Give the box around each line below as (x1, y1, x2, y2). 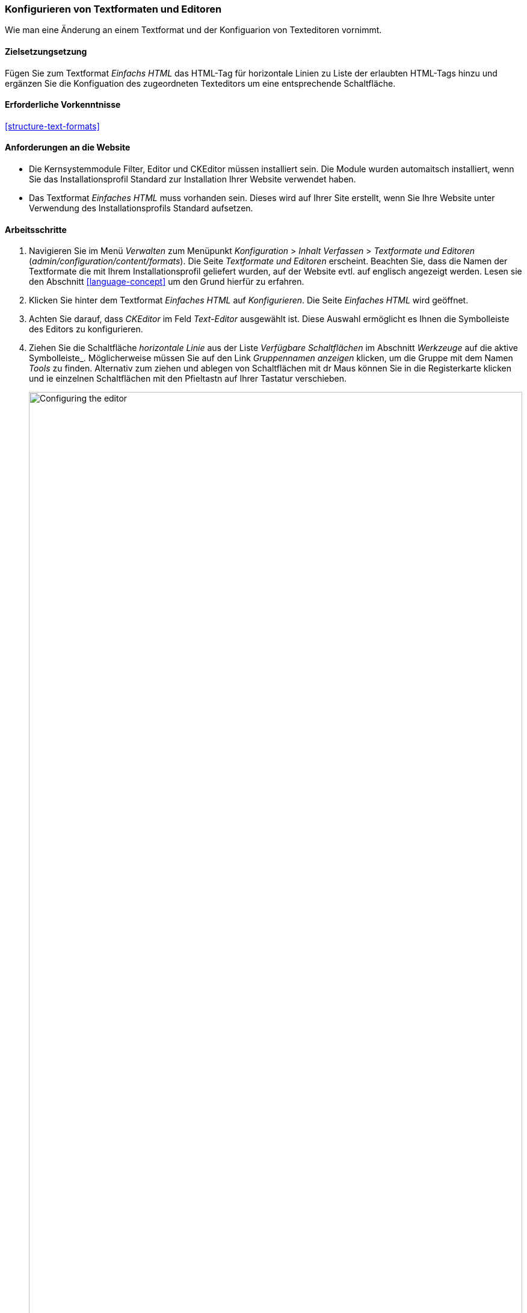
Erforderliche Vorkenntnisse (5, 99, 121, 110)
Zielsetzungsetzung (5, 46, 87, 57)
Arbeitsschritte (5, 224, 67, 235)
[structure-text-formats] (5, 120, 100, 131)
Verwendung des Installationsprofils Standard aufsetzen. (29, 203, 253, 214)
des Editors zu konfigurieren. (29, 324, 143, 335)
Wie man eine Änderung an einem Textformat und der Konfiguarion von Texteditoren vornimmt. (5, 25, 382, 36)
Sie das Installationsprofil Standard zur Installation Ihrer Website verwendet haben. (29, 174, 356, 185)
